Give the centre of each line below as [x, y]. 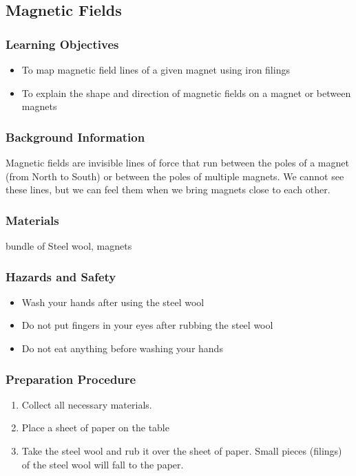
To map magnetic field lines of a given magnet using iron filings [156, 69]
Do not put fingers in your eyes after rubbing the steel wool [147, 325]
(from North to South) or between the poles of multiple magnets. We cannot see [175, 176]
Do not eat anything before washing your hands [122, 348]
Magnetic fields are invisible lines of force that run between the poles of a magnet [177, 162]
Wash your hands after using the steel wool [113, 302]
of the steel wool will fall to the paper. [103, 464]
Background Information [75, 137]
